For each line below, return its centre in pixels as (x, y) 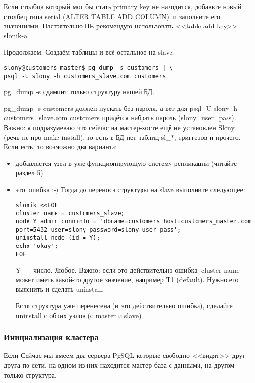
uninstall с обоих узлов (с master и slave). (79, 315)
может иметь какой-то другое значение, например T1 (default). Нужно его (127, 279)
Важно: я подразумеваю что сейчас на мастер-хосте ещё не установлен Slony (119, 127)
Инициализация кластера (51, 337)
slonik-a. (17, 35)
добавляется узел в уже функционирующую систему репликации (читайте (126, 163)
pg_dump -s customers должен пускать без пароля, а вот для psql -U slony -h (121, 108)
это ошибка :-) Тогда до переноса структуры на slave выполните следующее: (130, 189)
